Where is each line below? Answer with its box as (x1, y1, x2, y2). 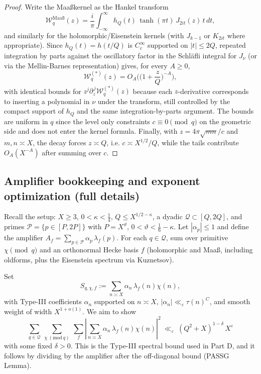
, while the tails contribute (157, 137, 239, 148)
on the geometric (199, 116, 251, 126)
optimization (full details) (4, 188, 140, 203)
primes (4, 221, 25, 232)
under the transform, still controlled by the (97, 96, 230, 106)
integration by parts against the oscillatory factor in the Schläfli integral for (4, 50, 237, 60)
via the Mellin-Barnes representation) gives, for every (4, 60, 168, 70)
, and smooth (209, 296, 250, 307)
